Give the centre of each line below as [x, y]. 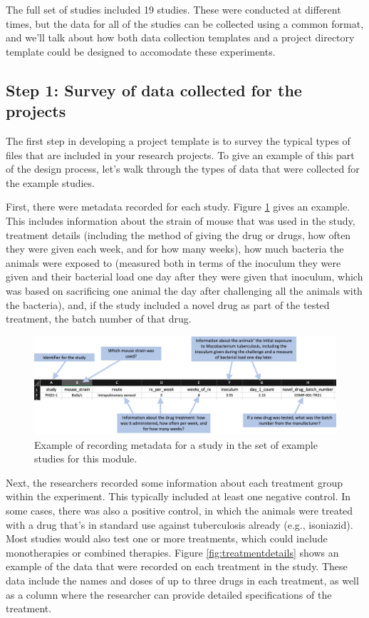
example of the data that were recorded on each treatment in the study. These [177, 566]
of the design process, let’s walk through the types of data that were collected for [183, 169]
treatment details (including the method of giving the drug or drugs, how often [178, 234]
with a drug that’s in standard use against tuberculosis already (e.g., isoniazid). [180, 524]
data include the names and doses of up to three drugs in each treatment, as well [182, 580]
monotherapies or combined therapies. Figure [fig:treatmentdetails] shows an [172, 552]
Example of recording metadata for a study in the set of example [176, 444]
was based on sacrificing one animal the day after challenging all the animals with [184, 290]
